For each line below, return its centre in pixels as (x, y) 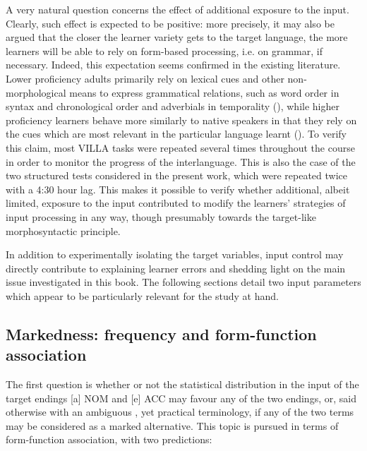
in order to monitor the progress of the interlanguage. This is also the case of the (181, 161)
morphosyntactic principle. (63, 230)
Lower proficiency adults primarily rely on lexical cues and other (145, 78)
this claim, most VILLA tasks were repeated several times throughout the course (180, 147)
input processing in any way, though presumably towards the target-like (161, 216)
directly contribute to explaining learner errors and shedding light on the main (176, 268)
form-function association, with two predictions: (109, 439)
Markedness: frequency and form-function (161, 333)
